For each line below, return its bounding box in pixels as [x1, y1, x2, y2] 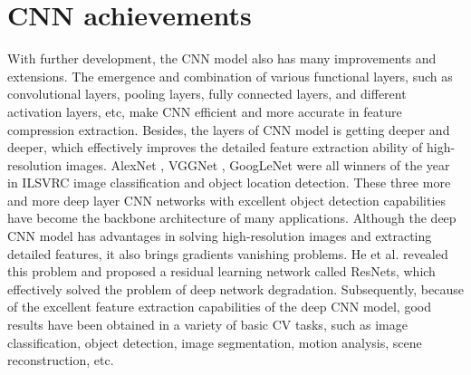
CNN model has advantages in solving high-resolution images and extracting [7, 226, 432, 245]
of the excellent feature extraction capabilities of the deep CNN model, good [7, 297, 431, 316]
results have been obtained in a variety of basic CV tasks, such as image [7, 315, 408, 334]
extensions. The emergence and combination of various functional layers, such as [7, 66, 453, 85]
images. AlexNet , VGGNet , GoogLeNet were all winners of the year [65, 155, 450, 174]
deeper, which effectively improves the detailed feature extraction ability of [7, 138, 423, 157]
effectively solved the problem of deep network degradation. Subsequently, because [7, 279, 464, 298]
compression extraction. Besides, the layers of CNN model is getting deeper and [7, 120, 450, 139]
